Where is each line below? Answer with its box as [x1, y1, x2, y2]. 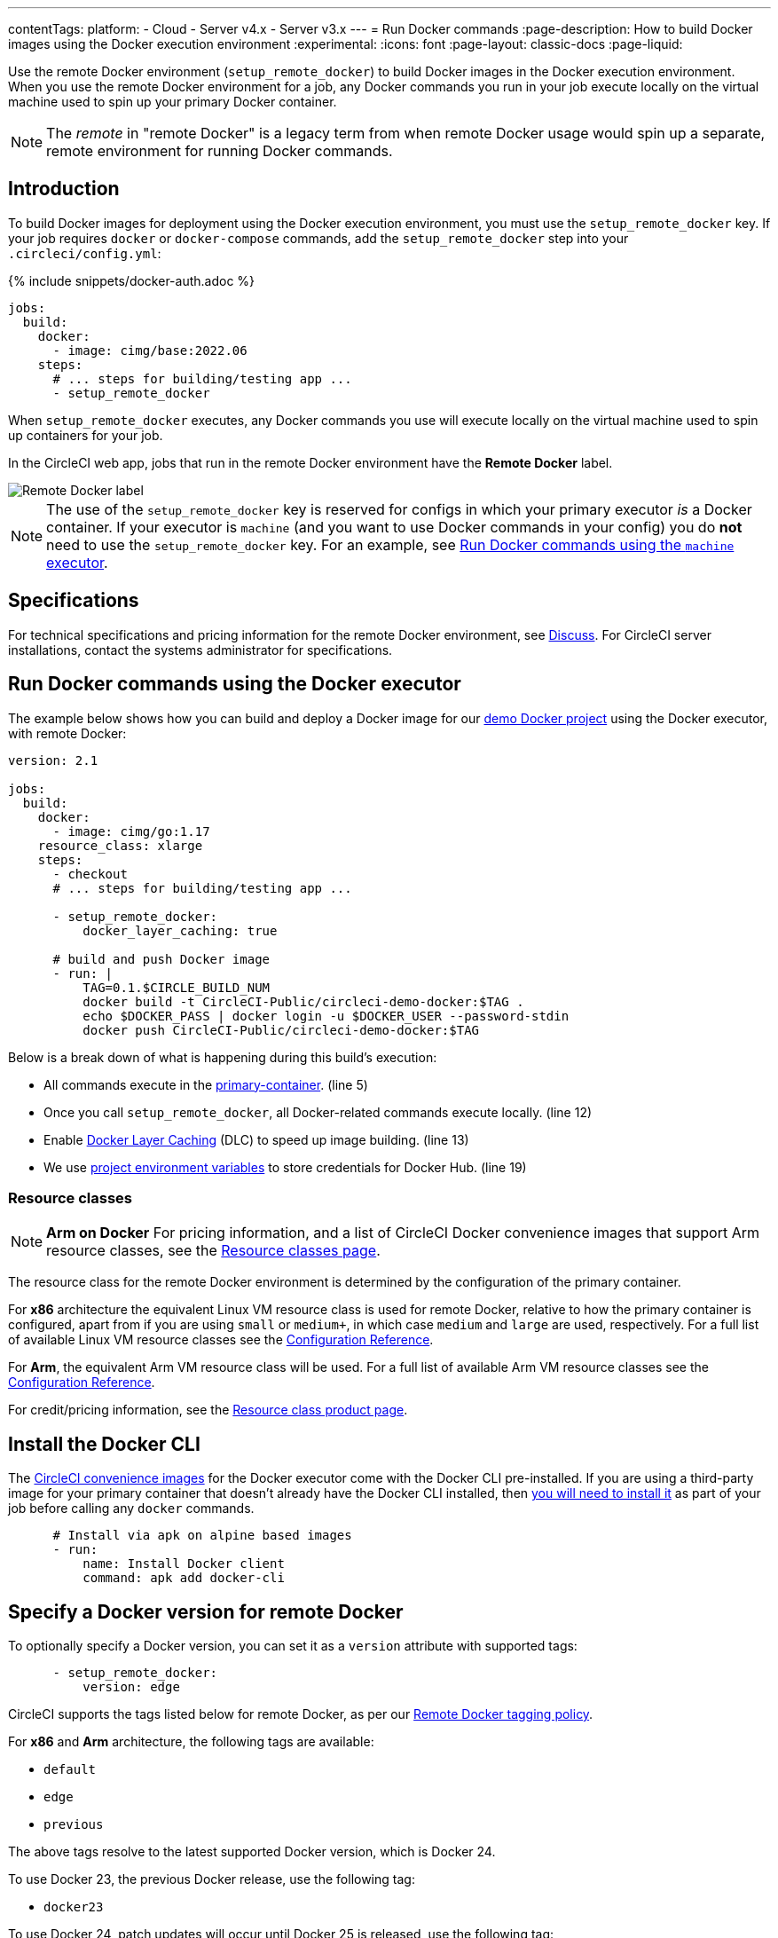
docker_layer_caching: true [83, 923, 278, 938]
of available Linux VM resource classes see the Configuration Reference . [8, 1332, 434, 1348]
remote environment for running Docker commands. [46, 142, 393, 160]
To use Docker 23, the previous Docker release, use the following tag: [8, 1871, 415, 1887]
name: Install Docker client [83, 1556, 285, 1572]
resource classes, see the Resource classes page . [46, 1241, 381, 1260]
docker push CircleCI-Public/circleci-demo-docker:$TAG [83, 1022, 480, 1037]
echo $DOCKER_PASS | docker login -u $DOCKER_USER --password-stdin [83, 1008, 570, 1023]
